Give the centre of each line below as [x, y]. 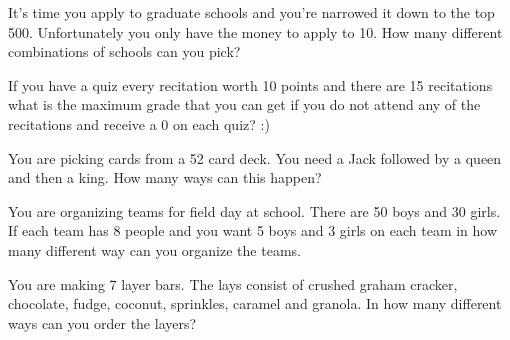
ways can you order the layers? [102, 322]
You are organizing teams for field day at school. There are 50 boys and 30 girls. [254, 210]
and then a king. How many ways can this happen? [165, 177]
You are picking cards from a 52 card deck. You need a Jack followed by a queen [255, 157]
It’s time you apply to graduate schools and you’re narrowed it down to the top [251, 12]
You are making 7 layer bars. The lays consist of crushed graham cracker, [233, 283]
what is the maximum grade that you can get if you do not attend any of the [244, 104]
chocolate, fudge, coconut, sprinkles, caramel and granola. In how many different [255, 303]
